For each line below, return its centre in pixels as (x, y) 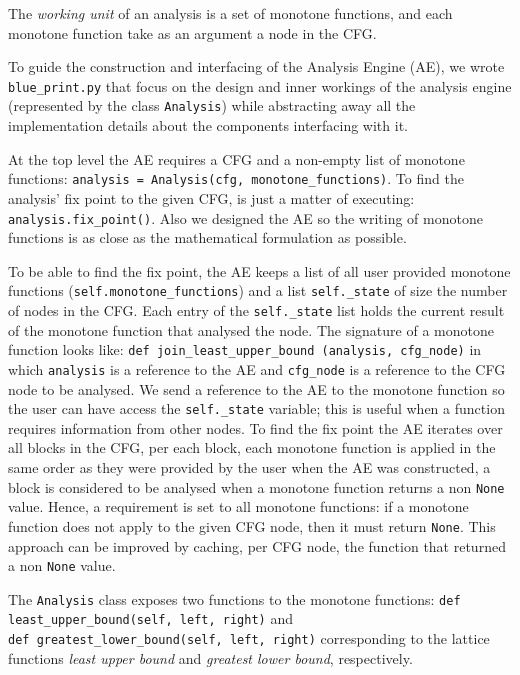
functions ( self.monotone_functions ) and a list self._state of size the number (258, 290)
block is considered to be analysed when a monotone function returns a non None (256, 486)
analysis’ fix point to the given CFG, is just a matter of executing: (211, 197)
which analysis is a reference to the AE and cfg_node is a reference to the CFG (257, 368)
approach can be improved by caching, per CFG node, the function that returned (257, 545)
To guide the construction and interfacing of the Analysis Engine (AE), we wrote (256, 66)
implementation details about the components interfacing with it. (208, 125)
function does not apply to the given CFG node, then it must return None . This (252, 525)
